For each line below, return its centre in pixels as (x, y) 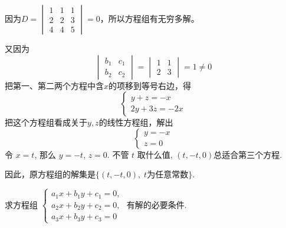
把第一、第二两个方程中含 (54, 85)
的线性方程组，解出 (136, 122)
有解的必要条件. (157, 204)
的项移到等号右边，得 (150, 85)
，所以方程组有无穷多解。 (149, 18)
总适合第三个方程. (248, 154)
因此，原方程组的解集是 (50, 174)
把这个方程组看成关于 (46, 122)
